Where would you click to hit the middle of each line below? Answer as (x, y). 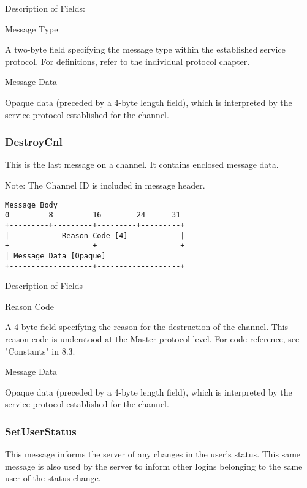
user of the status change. (53, 478)
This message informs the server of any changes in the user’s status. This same (153, 454)
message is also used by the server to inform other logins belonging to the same (154, 466)
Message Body (31, 205)
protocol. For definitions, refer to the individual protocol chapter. (127, 61)
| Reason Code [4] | (95, 235)
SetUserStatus (41, 431)
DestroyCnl (34, 142)
